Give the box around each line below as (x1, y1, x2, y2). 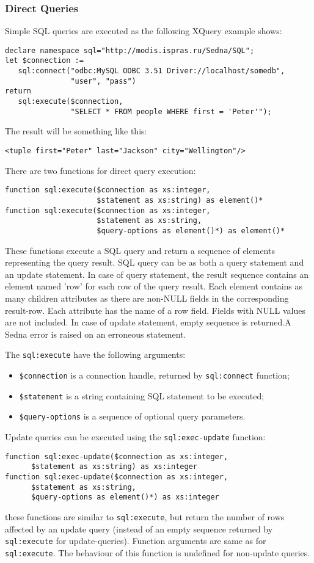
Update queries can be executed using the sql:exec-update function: (5, 430, 266, 443)
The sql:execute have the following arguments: (5, 348, 186, 361)
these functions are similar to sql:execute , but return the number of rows (5, 510, 285, 523)
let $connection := (5, 56, 84, 65)
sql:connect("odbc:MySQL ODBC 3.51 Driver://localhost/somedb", (18, 67, 285, 76)
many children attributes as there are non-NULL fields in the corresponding (5, 291, 289, 304)
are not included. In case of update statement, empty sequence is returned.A (5, 316, 291, 329)
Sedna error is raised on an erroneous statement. (5, 327, 186, 340)
